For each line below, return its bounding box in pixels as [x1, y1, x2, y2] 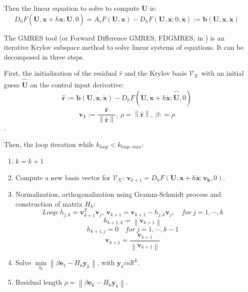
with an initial [201, 68, 244, 78]
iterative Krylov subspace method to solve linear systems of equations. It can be [4, 42, 244, 52]
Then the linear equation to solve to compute [4, 3, 140, 13]
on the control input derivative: [30, 80, 124, 90]
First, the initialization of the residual [4, 68, 117, 78]
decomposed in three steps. [4, 51, 84, 62]
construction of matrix [15, 198, 83, 209]
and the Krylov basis [124, 68, 187, 78]
